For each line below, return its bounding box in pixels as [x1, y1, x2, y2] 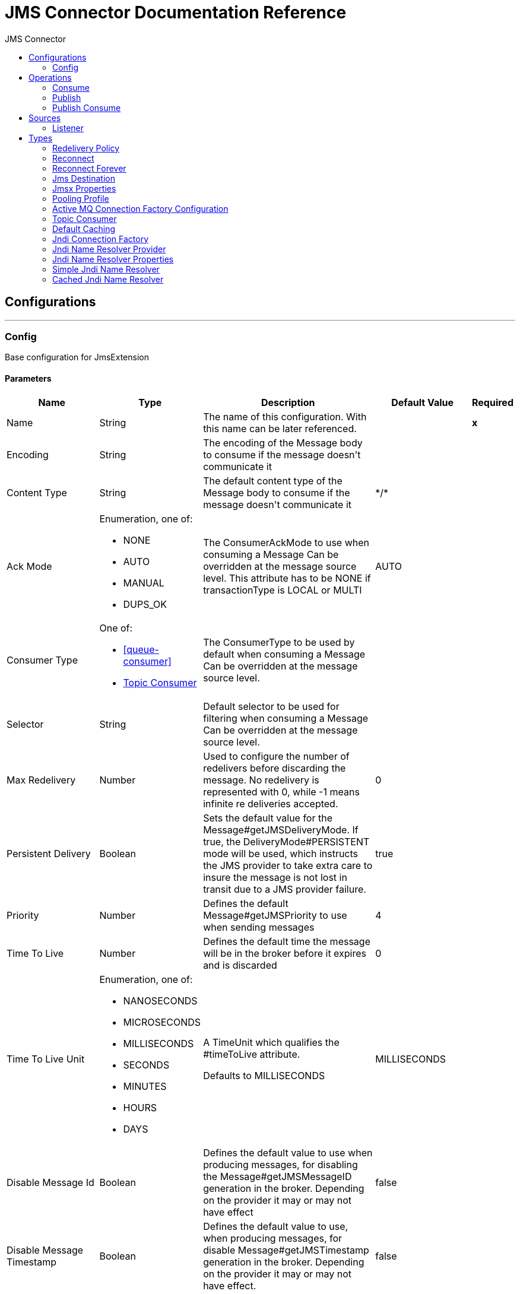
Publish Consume [52, 102, 121, 113]
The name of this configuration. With [203, 410, 367, 423]
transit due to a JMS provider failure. [203, 883, 366, 895]
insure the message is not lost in [203, 871, 347, 883]
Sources [28, 112, 61, 123]
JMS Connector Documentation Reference [5, 2, 347, 23]
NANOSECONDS [123, 994, 198, 1007]
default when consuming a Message [203, 648, 366, 660]
